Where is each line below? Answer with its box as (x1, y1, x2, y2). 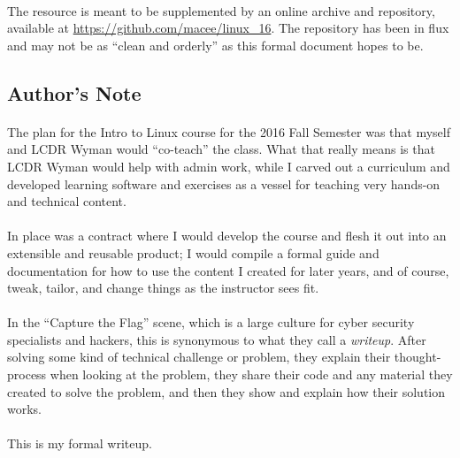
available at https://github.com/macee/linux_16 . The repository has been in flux (7, 19, 449, 37)
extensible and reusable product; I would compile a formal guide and (7, 243, 379, 262)
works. (7, 400, 42, 418)
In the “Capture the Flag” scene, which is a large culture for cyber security (7, 313, 415, 332)
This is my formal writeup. (7, 434, 152, 453)
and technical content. (7, 192, 126, 210)
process (7, 365, 47, 384)
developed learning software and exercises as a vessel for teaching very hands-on (7, 174, 441, 193)
